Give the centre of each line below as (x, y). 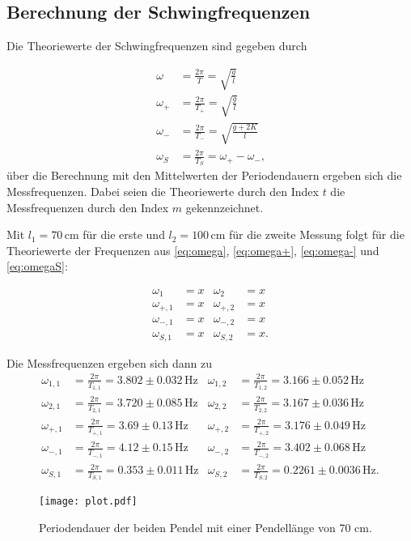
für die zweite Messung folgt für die (317, 234)
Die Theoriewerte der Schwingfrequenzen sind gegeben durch (157, 46)
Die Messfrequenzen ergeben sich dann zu (110, 362)
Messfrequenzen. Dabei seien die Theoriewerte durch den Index (163, 191)
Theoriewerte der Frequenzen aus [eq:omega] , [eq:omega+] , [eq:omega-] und (193, 250)
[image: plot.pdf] (88, 502)
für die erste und (124, 234)
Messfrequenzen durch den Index (88, 207)
